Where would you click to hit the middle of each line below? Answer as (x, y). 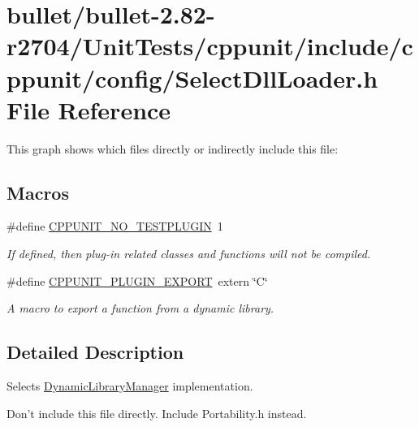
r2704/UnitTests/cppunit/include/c (210, 46)
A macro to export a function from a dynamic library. (140, 308)
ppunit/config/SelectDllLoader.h (192, 78)
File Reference (89, 109)
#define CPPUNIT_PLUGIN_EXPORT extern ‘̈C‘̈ (137, 280)
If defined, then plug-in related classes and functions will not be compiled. (189, 254)
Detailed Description (95, 352)
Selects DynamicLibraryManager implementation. (130, 386)
